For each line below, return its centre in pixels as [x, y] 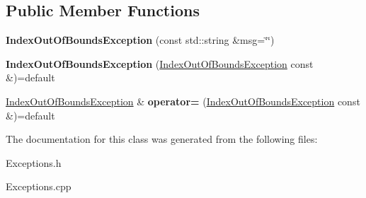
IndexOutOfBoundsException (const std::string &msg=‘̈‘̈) [140, 40]
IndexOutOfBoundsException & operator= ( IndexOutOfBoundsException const [183, 101]
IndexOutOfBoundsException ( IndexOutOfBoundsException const [160, 63]
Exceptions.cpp [39, 186]
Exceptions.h [34, 162]
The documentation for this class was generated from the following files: [162, 139]
